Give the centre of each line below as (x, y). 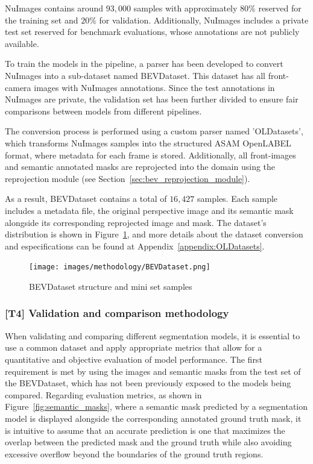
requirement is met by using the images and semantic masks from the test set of (153, 371)
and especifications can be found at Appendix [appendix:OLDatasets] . (135, 246)
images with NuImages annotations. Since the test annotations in (154, 87)
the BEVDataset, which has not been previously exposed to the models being (148, 383)
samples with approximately (185, 8)
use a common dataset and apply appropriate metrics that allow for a (134, 347)
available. (22, 43)
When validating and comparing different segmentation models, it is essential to (153, 335)
